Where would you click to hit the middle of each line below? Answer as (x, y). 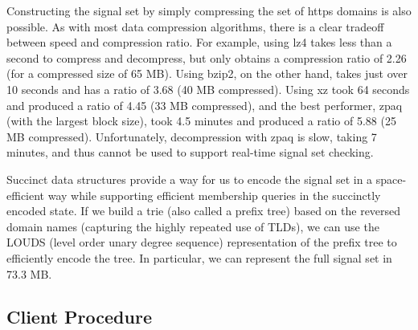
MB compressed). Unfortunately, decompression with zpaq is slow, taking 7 (192, 136)
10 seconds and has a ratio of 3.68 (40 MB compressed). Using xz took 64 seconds (208, 89)
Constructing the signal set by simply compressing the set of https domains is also (209, 10)
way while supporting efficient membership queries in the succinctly (214, 195)
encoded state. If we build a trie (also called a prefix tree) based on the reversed (204, 211)
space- (391, 179)
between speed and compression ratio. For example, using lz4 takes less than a (199, 42)
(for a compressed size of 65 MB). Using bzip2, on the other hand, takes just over (207, 73)
